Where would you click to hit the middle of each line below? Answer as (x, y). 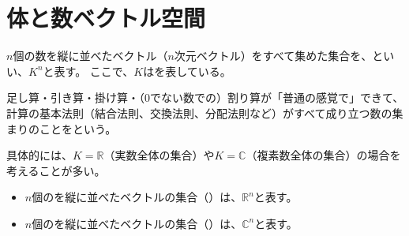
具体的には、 (39, 155)
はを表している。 (187, 71)
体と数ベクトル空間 (106, 18)
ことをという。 (78, 128)
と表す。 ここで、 (88, 71)
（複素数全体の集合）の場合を (323, 155)
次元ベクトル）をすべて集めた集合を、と (279, 56)
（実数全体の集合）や (159, 155)
